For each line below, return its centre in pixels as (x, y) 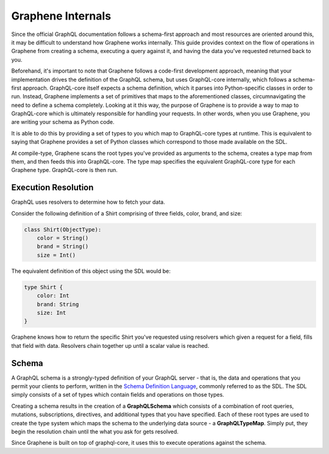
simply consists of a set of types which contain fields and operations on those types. (118, 395)
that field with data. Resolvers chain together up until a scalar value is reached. (110, 345)
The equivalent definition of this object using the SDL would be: (91, 271)
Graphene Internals (61, 16)
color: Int (53, 296)
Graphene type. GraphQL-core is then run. (65, 170)
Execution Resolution (52, 188)
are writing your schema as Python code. (63, 122)
